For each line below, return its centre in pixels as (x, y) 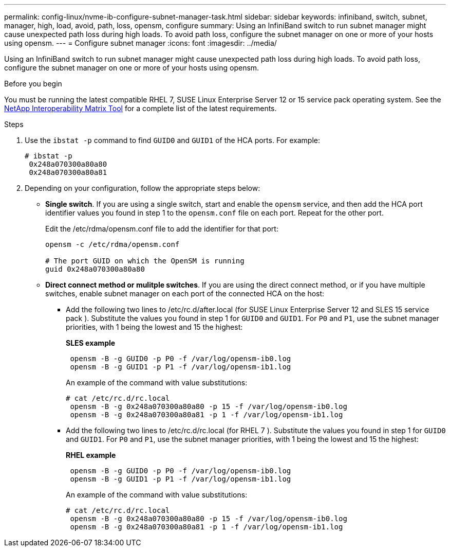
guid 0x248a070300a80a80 (95, 269)
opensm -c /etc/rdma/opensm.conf (113, 244)
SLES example (91, 343)
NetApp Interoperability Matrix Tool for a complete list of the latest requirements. (140, 108)
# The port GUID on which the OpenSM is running (145, 261)
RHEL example (91, 455)
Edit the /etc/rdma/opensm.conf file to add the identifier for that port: (162, 229)
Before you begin (33, 84)
